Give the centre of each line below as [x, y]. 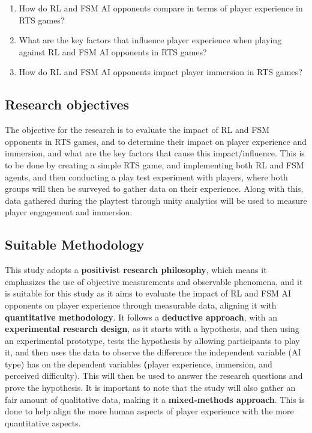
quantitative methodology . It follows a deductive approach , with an [141, 317]
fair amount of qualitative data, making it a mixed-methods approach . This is [155, 399]
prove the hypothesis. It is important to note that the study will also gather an [150, 388]
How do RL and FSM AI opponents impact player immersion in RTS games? [160, 72]
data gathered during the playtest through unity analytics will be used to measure [156, 200]
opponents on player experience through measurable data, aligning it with [141, 305]
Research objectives [67, 104]
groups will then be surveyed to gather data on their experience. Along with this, [154, 189]
